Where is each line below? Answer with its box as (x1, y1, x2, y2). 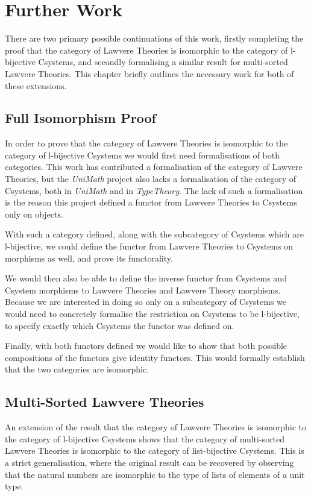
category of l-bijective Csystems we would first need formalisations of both (5, 148, 280, 161)
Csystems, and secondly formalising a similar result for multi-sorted (38, 55, 288, 68)
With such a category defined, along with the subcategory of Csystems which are (5, 228, 304, 240)
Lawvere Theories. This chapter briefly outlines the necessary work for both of (5, 67, 294, 80)
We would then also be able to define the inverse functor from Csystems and (5, 272, 287, 284)
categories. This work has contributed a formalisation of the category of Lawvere (5, 160, 303, 173)
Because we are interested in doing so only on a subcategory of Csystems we (5, 295, 287, 308)
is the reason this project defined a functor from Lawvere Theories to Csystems (5, 196, 297, 209)
